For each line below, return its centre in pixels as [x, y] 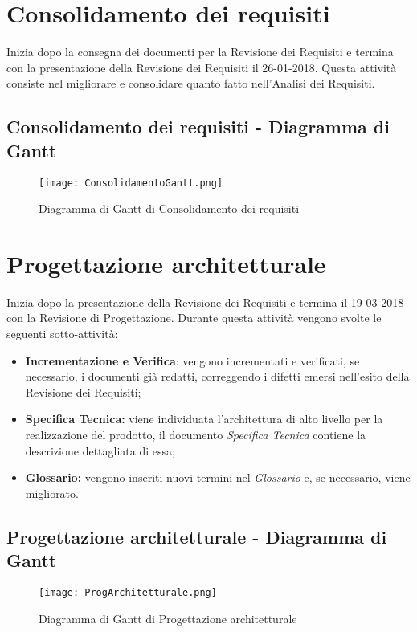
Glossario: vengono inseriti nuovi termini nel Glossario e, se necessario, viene [218, 477]
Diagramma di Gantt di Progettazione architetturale [168, 618]
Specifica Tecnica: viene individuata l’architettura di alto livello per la [204, 419]
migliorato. [52, 493]
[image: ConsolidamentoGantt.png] [131, 183]
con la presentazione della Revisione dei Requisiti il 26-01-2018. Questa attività [202, 67]
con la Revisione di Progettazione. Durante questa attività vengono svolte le [194, 318]
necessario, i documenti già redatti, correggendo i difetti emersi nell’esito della [217, 376]
